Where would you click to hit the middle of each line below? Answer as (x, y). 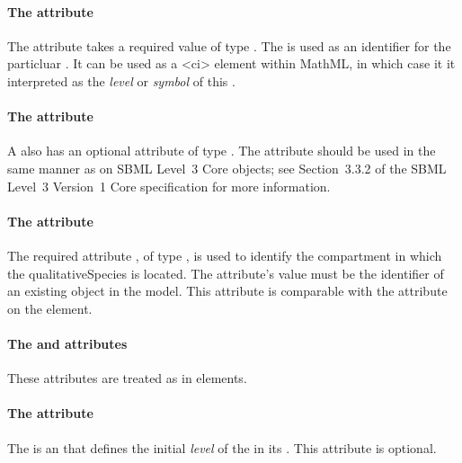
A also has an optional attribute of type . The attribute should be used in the (222, 151)
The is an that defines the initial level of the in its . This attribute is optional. (222, 447)
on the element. (50, 308)
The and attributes (67, 343)
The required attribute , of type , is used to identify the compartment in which (225, 255)
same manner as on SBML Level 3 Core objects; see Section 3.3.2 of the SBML (227, 168)
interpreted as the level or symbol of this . (121, 80)
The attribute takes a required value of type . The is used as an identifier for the (229, 45)
